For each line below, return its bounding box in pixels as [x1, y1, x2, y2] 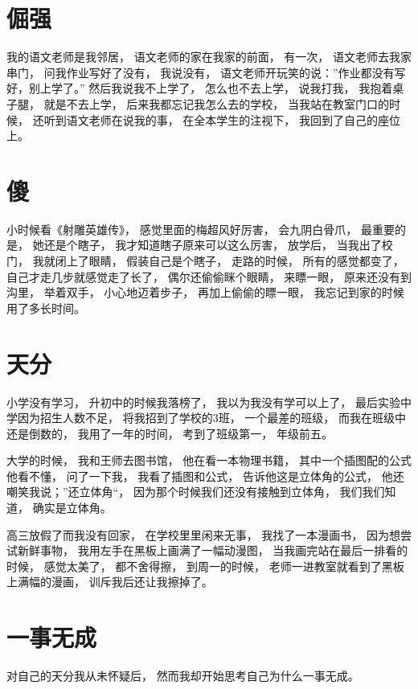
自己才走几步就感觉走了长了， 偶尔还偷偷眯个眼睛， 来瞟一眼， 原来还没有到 [6, 268, 412, 285]
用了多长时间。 [6, 299, 85, 316]
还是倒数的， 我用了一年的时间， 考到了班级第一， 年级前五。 [6, 424, 333, 441]
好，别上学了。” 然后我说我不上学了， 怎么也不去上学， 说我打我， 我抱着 [6, 80, 393, 96]
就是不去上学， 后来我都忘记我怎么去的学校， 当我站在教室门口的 [43, 95, 389, 112]
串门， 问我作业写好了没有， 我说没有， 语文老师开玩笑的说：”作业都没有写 [6, 64, 406, 80]
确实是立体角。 [32, 499, 112, 516]
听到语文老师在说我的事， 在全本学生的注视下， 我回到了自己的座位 [43, 111, 400, 128]
